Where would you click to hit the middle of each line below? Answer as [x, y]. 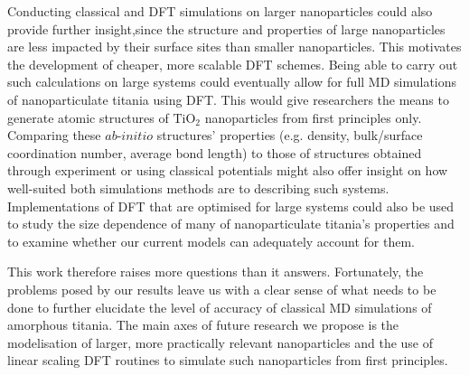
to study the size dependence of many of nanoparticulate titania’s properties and [231, 224]
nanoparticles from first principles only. [313, 117]
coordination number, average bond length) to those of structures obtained [215, 152]
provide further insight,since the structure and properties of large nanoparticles [226, 28]
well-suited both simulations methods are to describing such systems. [198, 187]
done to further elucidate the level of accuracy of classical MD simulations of [220, 307]
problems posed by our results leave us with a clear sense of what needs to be [222, 289]
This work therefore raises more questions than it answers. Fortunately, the [216, 272]
